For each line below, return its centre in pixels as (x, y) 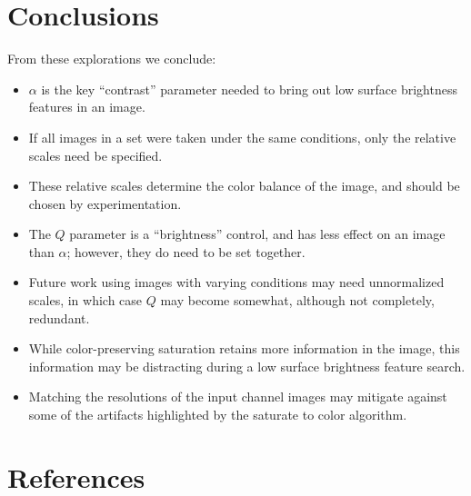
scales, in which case (85, 300)
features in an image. (87, 107)
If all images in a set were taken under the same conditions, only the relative (242, 137)
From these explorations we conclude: (112, 59)
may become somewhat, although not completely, (297, 300)
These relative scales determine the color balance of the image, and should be (244, 186)
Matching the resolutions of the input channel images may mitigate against (238, 397)
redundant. (59, 317)
